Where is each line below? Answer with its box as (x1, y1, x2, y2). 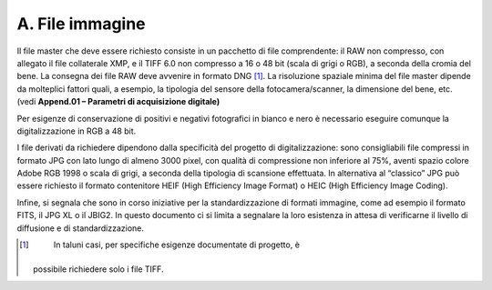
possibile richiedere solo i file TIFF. (33, 264, 164, 275)
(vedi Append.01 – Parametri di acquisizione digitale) (16, 96, 220, 107)
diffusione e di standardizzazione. (16, 223, 145, 234)
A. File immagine (16, 14, 146, 34)
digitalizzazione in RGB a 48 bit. (16, 125, 137, 136)
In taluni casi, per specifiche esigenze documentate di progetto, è (53, 239, 301, 250)
